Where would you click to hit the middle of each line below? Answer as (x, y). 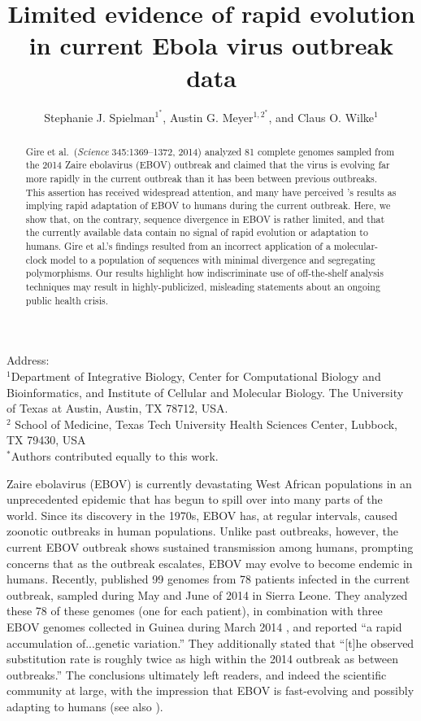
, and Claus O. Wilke (321, 117)
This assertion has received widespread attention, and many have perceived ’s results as (211, 192)
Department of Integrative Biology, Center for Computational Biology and (196, 376)
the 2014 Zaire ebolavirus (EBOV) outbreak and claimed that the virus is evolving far (208, 165)
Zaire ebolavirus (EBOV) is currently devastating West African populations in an (209, 483)
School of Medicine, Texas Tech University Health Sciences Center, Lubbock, (206, 424)
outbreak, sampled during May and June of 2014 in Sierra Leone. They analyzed (207, 594)
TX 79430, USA (46, 440)
